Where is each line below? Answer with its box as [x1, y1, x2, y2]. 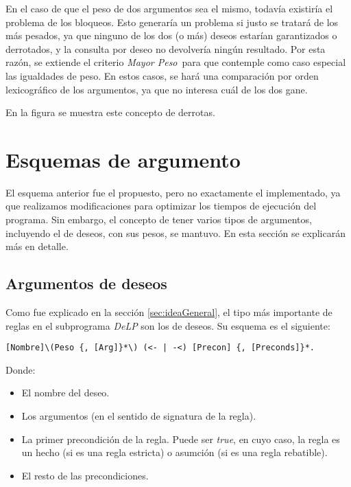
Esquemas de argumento [5, 145, 241, 173]
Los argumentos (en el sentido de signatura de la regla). [21, 409, 256, 423]
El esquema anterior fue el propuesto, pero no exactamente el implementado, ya [5, 185, 341, 199]
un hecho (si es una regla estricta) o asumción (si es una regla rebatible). [21, 445, 328, 460]
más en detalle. [5, 239, 69, 253]
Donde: [5, 362, 36, 376]
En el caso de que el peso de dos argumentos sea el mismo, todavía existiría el [5, 1, 333, 15]
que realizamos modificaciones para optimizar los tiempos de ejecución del [5, 199, 317, 213]
